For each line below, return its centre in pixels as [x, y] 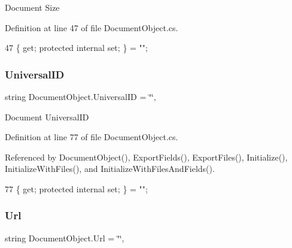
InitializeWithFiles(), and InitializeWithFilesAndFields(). [110, 169]
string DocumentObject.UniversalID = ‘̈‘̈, [80, 96]
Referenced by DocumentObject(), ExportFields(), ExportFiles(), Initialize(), [146, 157]
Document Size [32, 7]
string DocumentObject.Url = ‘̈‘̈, [65, 238]
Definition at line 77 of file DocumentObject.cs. [92, 137]
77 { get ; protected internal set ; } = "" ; [76, 188]
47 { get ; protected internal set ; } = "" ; [76, 48]
